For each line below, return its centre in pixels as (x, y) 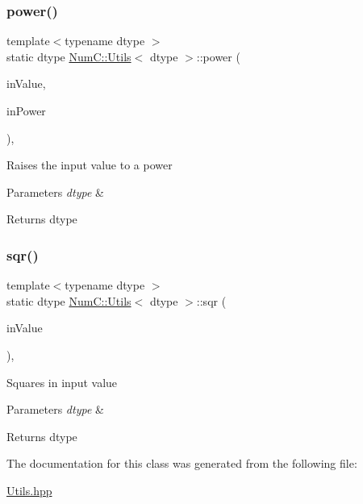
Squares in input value (62, 382)
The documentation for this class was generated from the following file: (182, 463)
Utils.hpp (29, 490)
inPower (26, 110)
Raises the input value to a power (90, 165)
